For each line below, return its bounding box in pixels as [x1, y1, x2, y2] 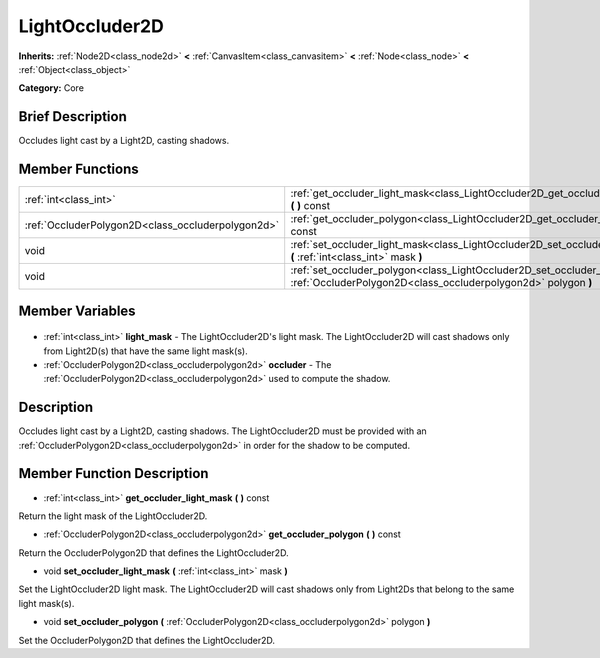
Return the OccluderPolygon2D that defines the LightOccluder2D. [18, 546, 289, 559]
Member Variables [18, 302, 136, 319]
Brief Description [18, 108, 127, 125]
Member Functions [18, 161, 139, 178]
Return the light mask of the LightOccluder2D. [18, 510, 208, 522]
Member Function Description [18, 465, 209, 482]
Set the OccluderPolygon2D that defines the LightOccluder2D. [18, 634, 275, 646]
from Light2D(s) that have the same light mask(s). [43, 345, 249, 357]
